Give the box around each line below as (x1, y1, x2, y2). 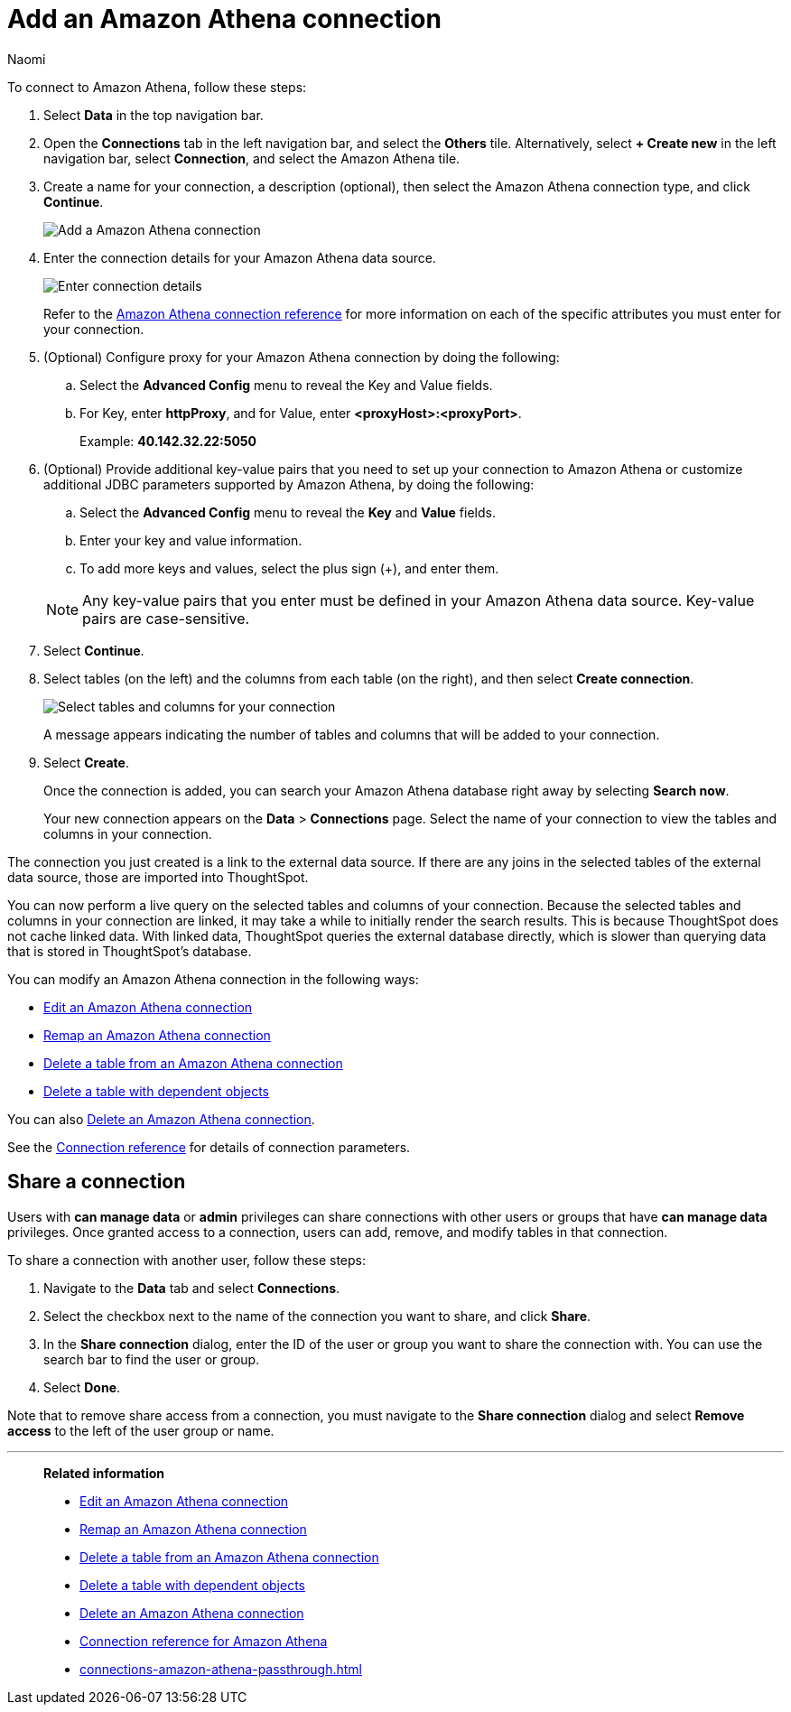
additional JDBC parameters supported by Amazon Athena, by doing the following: (43, 476, 535, 492)
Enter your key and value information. (79, 532, 302, 548)
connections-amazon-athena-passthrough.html (79, 1661, 362, 1677)
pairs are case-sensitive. (82, 609, 250, 628)
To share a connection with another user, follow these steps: (7, 1251, 366, 1268)
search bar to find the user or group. (43, 1351, 260, 1367)
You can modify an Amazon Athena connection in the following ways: (7, 971, 419, 987)
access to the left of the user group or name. (7, 1422, 275, 1438)
